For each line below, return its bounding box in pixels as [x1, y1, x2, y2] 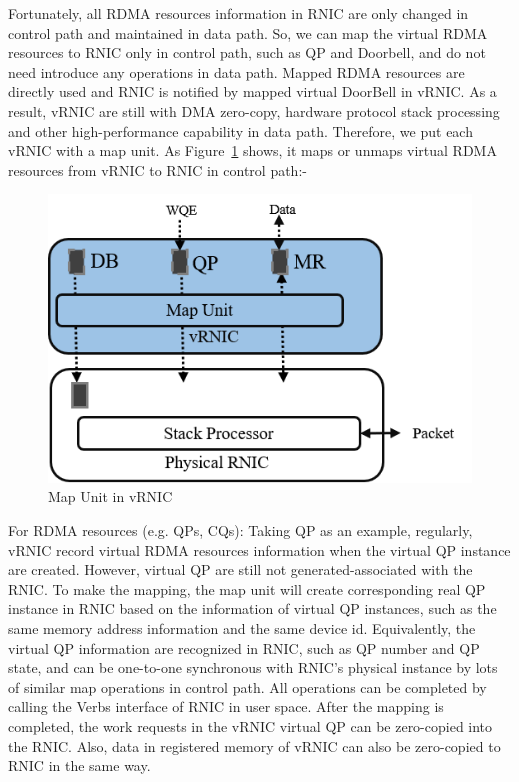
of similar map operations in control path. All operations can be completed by [8, 676, 487, 697]
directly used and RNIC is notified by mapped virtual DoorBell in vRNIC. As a [8, 81, 497, 102]
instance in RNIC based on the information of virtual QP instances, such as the [8, 598, 497, 619]
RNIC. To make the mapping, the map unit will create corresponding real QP [8, 578, 486, 599]
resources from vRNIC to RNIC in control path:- [8, 159, 307, 180]
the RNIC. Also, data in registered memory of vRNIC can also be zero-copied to [8, 735, 501, 756]
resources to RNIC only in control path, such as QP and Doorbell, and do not [8, 42, 486, 63]
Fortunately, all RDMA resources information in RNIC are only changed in [8, 3, 469, 23]
